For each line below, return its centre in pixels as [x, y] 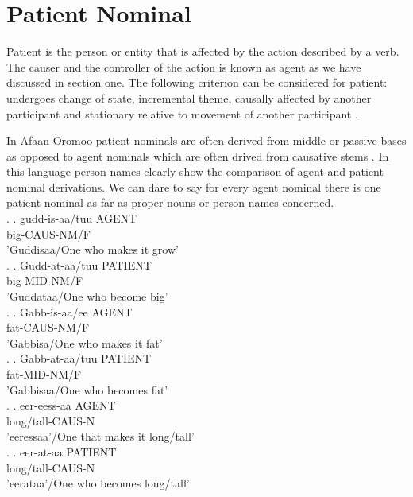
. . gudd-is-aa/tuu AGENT [72, 218]
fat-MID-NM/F [44, 374]
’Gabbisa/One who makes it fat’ [85, 342]
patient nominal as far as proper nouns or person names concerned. [170, 202]
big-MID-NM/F [45, 280]
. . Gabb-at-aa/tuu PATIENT [79, 358]
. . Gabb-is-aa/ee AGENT [69, 311]
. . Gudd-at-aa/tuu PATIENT [79, 264]
